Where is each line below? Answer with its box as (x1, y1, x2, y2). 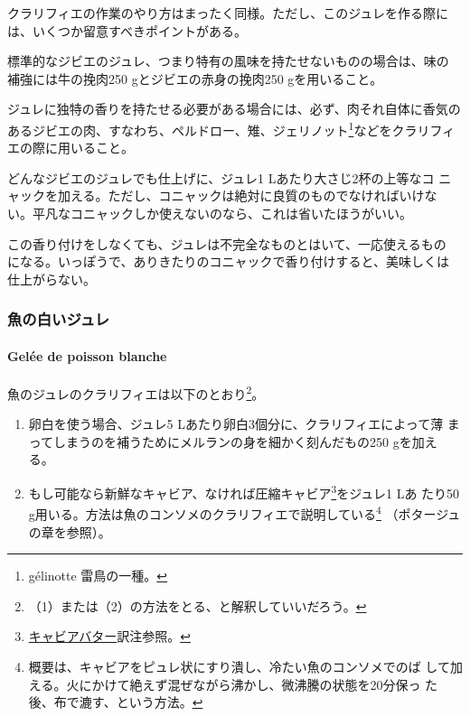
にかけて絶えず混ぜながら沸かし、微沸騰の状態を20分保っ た (79, 674, 438, 693)
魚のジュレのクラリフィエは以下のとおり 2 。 (7, 382, 265, 403)
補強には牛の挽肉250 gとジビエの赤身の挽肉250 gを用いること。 (7, 69, 383, 88)
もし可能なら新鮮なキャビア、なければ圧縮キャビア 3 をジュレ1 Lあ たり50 (28, 481, 460, 502)
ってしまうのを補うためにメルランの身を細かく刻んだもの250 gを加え (28, 432, 437, 451)
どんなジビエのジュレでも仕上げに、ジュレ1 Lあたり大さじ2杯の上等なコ (7, 168, 435, 187)
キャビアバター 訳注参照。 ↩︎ (28, 627, 191, 646)
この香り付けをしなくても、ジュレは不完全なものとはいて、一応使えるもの (7, 234, 446, 253)
